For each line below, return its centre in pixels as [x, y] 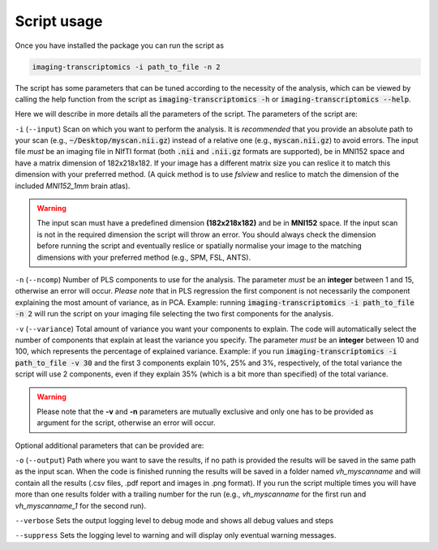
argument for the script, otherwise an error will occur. [126, 423]
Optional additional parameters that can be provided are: [109, 445]
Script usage [59, 21]
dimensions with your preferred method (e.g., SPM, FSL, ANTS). [144, 257]
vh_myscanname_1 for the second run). [80, 505]
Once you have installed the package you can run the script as [120, 45]
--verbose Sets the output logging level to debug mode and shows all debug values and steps [174, 521]
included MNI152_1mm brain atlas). [73, 186]
